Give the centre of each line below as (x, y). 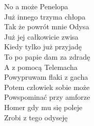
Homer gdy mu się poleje (43, 107)
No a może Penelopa (36, 6)
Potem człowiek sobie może (47, 87)
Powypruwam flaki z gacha (46, 77)
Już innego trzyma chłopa (45, 16)
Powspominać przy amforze (47, 97)
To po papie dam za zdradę (47, 56)
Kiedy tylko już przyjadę (43, 47)
